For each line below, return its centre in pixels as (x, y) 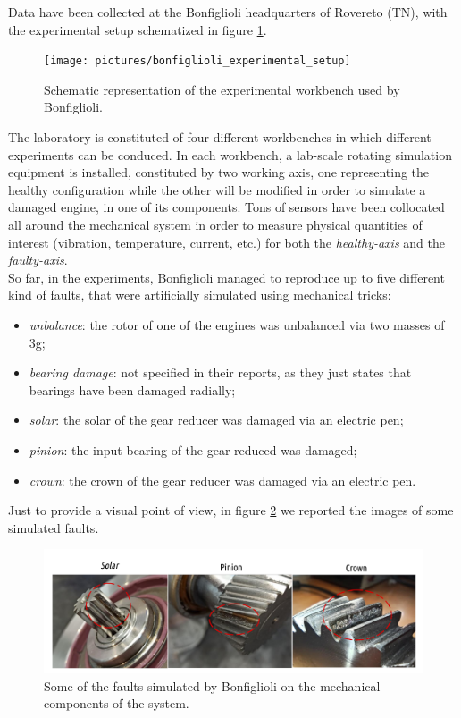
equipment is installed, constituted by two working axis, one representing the (219, 172)
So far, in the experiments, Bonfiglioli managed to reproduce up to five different (226, 277)
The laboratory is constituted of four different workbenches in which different (220, 137)
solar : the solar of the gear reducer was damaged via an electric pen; (216, 420)
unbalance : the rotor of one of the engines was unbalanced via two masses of (237, 324)
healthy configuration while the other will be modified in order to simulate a (217, 189)
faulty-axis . (38, 260)
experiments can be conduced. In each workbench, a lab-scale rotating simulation (230, 154)
